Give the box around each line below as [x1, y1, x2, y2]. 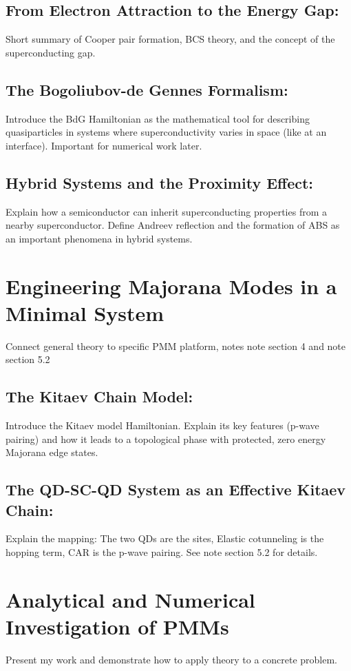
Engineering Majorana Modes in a [6, 271, 337, 300]
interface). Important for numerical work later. [6, 138, 202, 152]
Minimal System [6, 298, 164, 327]
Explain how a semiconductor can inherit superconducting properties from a [6, 204, 327, 218]
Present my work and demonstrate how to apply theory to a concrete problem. [6, 652, 338, 666]
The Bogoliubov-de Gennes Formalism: [6, 79, 288, 100]
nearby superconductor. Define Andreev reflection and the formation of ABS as [6, 218, 340, 232]
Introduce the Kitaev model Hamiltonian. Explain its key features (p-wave [6, 418, 319, 433]
